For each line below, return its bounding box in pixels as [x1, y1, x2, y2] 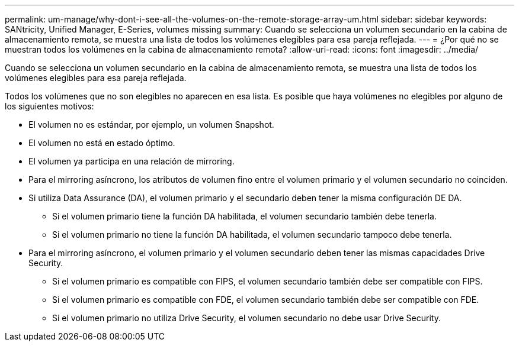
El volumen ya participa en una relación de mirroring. [28, 156, 235, 166]
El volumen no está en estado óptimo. [28, 138, 175, 148]
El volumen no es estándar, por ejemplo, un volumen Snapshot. [28, 119, 274, 130]
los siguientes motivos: [5, 101, 94, 111]
